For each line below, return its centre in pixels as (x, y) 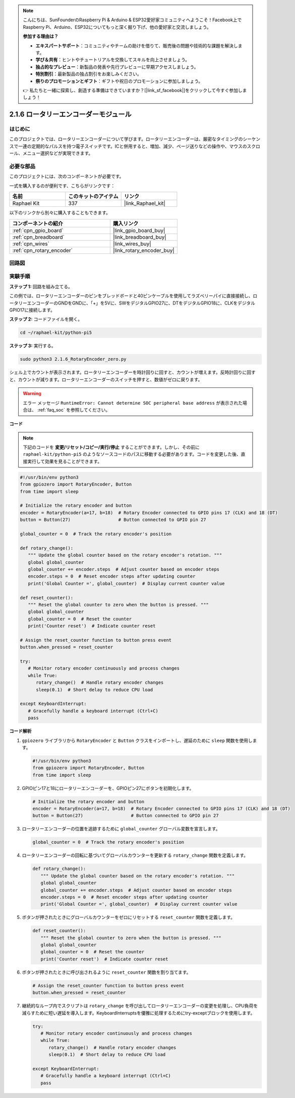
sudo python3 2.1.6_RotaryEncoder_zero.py (73, 359)
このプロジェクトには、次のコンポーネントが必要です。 (67, 177)
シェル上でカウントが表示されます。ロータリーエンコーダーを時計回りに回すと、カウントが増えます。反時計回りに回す (132, 372)
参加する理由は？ (41, 36)
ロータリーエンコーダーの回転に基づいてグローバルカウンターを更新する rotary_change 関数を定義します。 (135, 855)
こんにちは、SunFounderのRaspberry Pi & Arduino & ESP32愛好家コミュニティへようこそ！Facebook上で (132, 20)
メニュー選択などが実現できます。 (58, 153)
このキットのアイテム (93, 196)
